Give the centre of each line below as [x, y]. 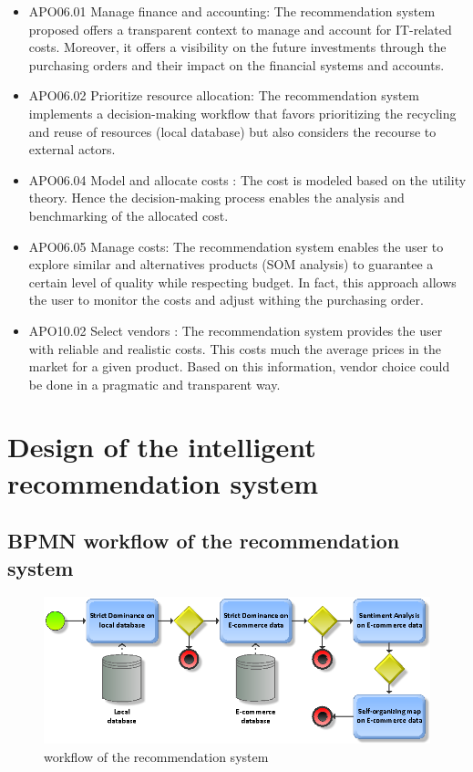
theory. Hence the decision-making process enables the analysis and [216, 198]
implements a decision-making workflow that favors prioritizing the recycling [242, 113]
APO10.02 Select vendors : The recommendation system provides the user [236, 330]
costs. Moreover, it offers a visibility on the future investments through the [237, 47]
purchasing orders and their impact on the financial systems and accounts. [236, 64]
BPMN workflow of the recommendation [204, 541]
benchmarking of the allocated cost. [129, 215]
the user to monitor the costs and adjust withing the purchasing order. [226, 300]
